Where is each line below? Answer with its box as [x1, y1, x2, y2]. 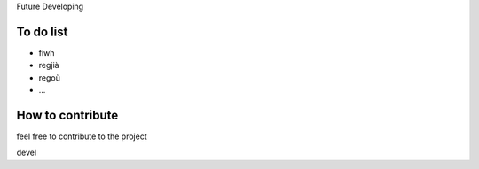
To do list [16, 24, 68, 39]
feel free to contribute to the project [16, 131, 147, 142]
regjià [38, 60, 59, 71]
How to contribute [16, 107, 119, 123]
